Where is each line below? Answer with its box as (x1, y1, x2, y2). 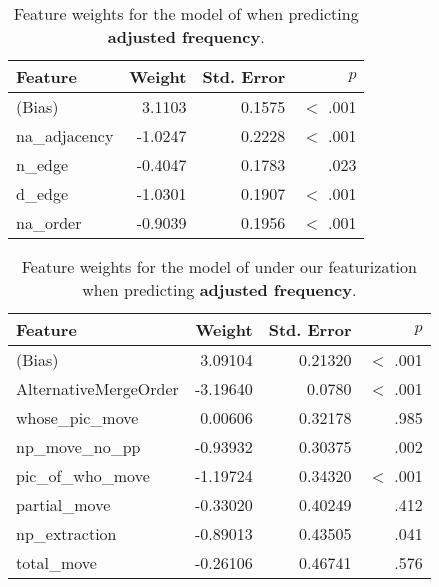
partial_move (16, 493, 111, 516)
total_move (16, 551, 97, 574)
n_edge (16, 153, 69, 176)
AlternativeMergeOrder (16, 377, 179, 400)
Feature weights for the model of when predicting (13, 2, 359, 25)
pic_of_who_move (16, 464, 150, 487)
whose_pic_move (16, 406, 139, 429)
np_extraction (16, 522, 117, 545)
